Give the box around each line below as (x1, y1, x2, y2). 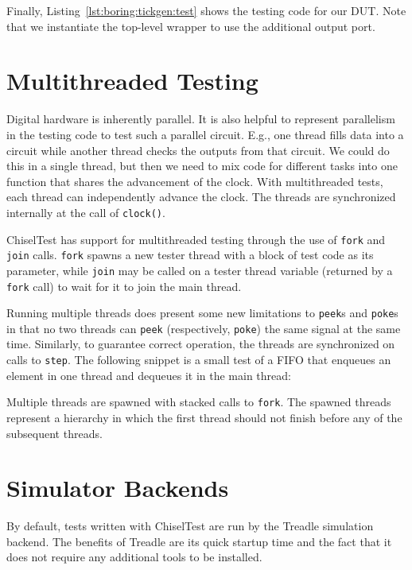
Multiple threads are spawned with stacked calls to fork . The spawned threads (6, 394, 391, 410)
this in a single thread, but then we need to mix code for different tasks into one (6, 157, 398, 174)
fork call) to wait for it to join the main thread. (6, 277, 242, 294)
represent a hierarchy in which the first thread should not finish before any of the (6, 409, 402, 425)
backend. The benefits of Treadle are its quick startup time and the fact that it (6, 533, 392, 549)
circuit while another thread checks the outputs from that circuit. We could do (6, 142, 390, 158)
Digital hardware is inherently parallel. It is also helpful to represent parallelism (6, 111, 395, 127)
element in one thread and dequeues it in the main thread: (6, 366, 291, 383)
